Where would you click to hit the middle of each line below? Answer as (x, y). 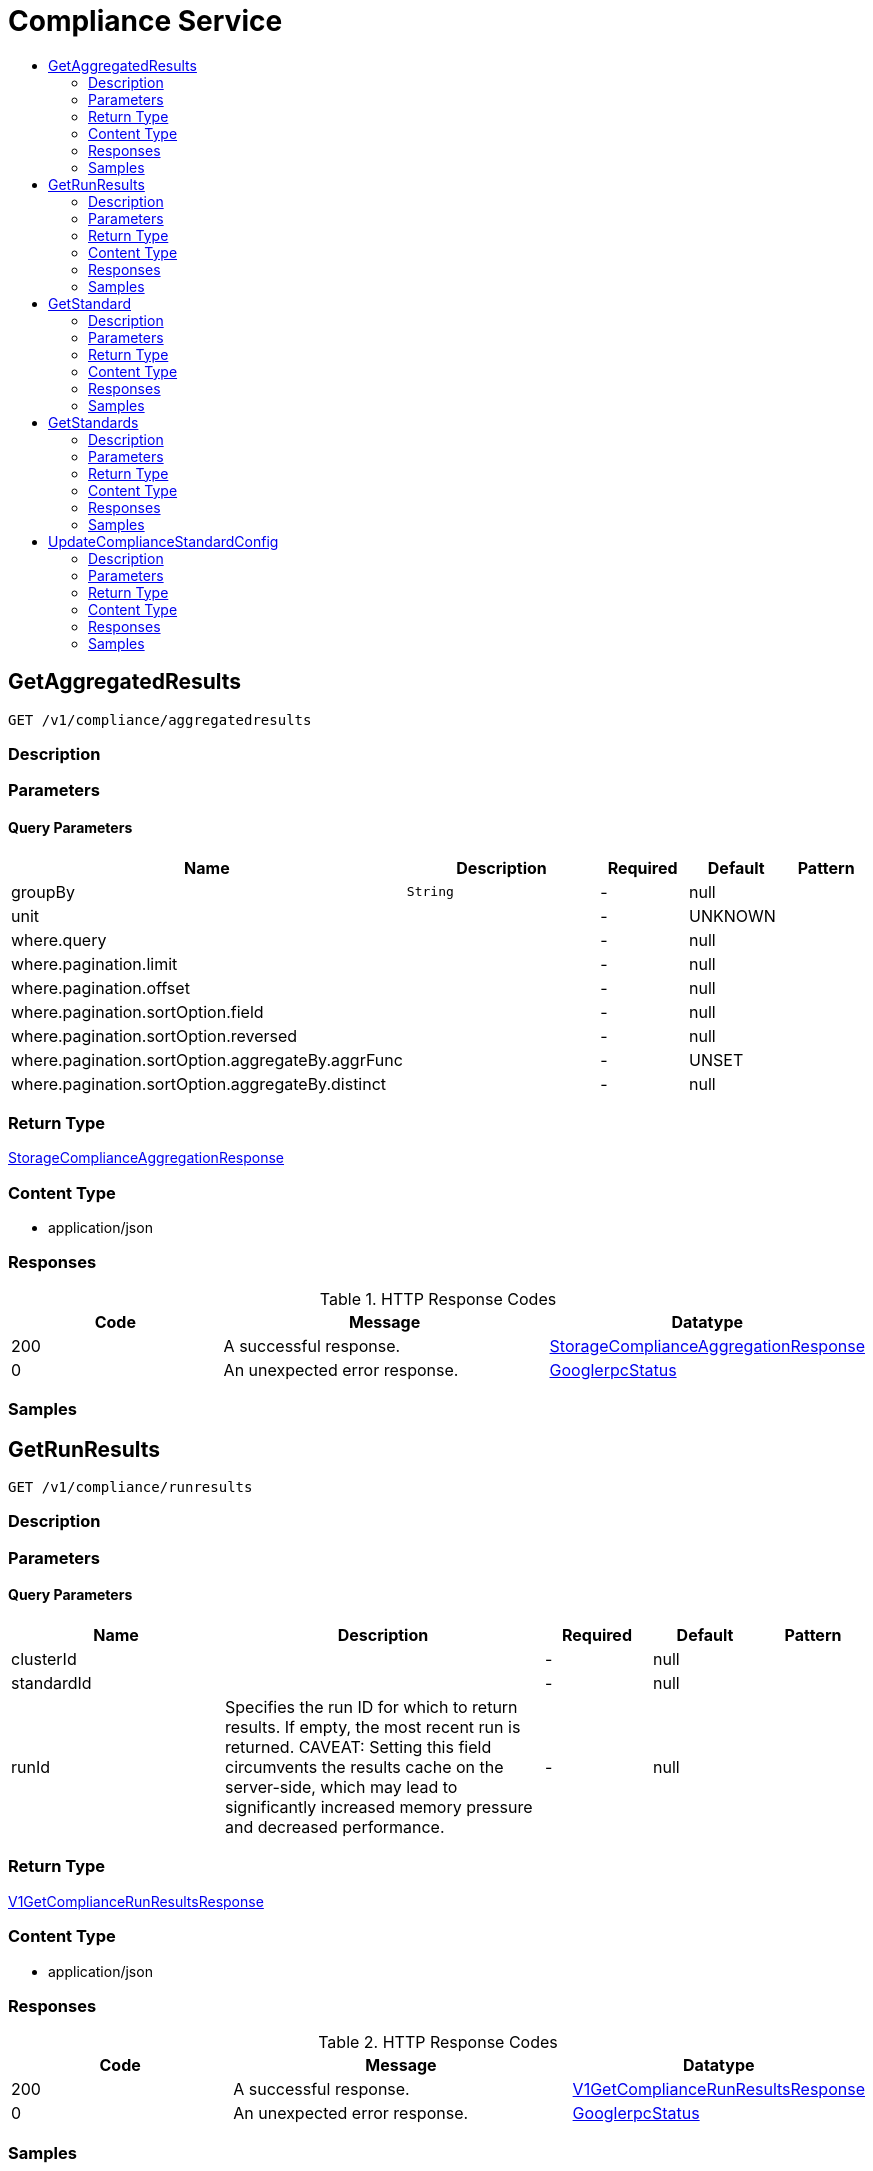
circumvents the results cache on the (364, 1767)
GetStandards (93, 422)
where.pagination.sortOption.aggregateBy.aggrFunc (207, 1059)
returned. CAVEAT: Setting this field (358, 1747)
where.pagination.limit (94, 963)
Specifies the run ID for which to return (371, 1707)
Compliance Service (145, 21)
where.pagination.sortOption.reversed (154, 1035)
